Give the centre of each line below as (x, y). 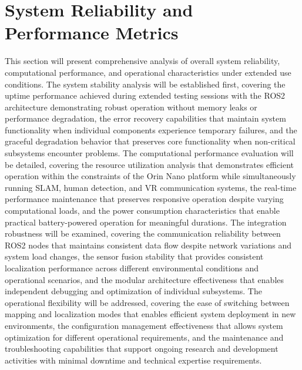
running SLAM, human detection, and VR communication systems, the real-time (151, 187)
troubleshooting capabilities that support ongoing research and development (142, 349)
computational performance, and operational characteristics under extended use (148, 72)
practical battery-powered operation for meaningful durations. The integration (146, 222)
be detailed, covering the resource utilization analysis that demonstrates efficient (150, 164)
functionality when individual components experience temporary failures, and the (151, 129)
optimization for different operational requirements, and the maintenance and (144, 337)
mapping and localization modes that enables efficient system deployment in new (150, 314)
